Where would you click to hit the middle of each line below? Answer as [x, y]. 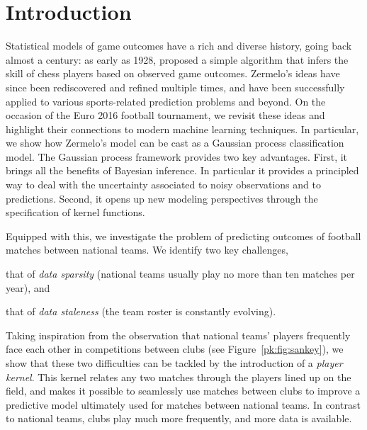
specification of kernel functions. [75, 212]
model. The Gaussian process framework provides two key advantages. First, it [177, 156]
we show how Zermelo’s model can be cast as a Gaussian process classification [175, 143]
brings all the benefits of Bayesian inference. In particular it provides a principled [182, 170]
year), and [28, 287]
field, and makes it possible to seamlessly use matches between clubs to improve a [183, 391]
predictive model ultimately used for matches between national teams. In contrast [183, 404]
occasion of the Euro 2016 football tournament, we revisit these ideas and [165, 115]
